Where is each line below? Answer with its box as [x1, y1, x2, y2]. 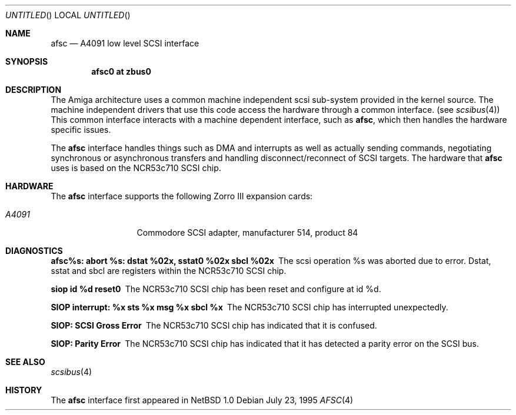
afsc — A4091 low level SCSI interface [51, 38, 199, 48]
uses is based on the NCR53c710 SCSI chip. [51, 163, 221, 173]
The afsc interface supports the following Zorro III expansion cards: [51, 191, 313, 201]
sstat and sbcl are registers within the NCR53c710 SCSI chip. [51, 266, 287, 276]
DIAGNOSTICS [5, 246, 63, 256]
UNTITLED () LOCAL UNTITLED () [5, 10, 131, 20]
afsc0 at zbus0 [91, 66, 151, 76]
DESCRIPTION [5, 85, 62, 95]
